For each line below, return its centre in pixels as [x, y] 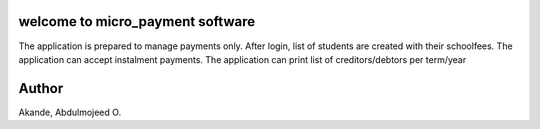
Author [41, 88]
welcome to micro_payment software [136, 21]
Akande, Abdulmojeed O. [70, 112]
